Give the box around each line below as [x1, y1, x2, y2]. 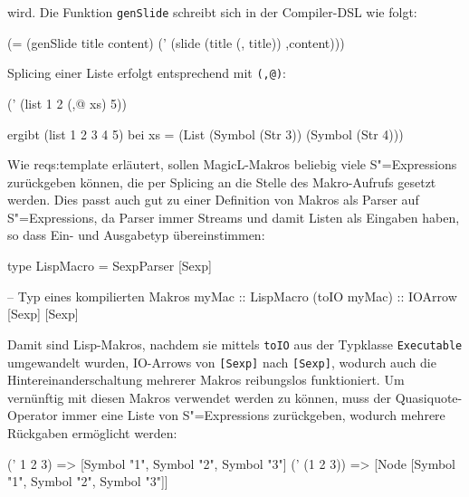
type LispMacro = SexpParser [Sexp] [7, 256, 212, 275]
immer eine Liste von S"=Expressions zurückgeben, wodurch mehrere [62, 406, 445, 425]
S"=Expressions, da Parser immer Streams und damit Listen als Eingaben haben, [7, 207, 460, 226]
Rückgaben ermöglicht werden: [7, 423, 177, 442]
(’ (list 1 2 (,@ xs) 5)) [7, 93, 127, 112]
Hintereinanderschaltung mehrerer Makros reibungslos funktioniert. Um [7, 370, 405, 389]
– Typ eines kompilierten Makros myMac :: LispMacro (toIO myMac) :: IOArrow [7, 286, 457, 305]
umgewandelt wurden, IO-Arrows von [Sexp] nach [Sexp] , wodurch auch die [7, 352, 436, 371]
